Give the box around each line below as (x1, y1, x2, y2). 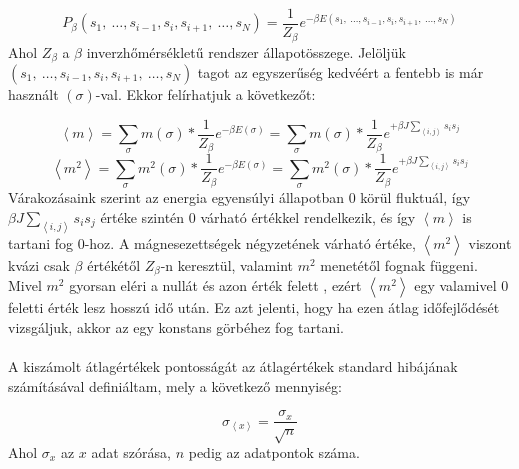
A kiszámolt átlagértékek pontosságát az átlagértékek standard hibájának (8, 355, 458, 376)
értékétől (87, 254, 141, 275)
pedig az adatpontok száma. (188, 441, 360, 462)
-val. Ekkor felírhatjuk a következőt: (95, 83, 316, 104)
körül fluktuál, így (360, 187, 471, 208)
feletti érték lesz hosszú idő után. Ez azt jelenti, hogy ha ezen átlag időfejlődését (8, 297, 500, 318)
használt (8, 83, 59, 104)
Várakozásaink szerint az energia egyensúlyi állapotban (8, 187, 344, 208)
